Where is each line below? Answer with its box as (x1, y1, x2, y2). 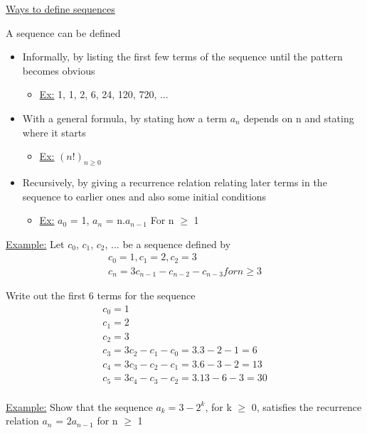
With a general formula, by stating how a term (22, 110, 227, 125)
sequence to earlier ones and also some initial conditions (22, 188, 267, 203)
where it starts (22, 124, 86, 139)
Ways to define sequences (6, 1, 115, 16)
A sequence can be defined (6, 25, 121, 40)
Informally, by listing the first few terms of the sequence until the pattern (22, 49, 343, 64)
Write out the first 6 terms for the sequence (6, 288, 196, 303)
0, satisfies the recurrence (251, 399, 362, 414)
